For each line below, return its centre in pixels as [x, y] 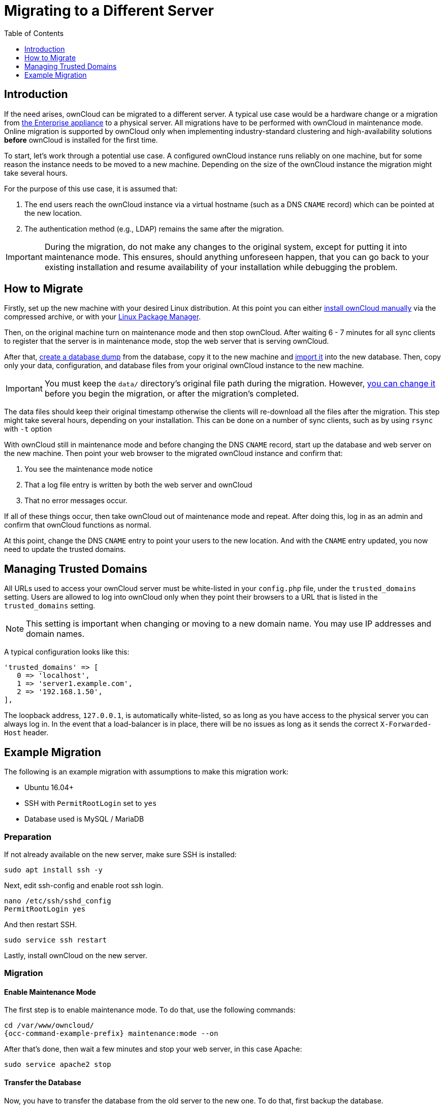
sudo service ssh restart [56, 940]
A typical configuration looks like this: [67, 652]
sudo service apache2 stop [58, 1065]
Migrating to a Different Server [109, 11]
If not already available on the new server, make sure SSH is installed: [120, 854]
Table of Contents [34, 33]
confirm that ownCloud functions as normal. [78, 525]
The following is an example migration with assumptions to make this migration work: [146, 772]
